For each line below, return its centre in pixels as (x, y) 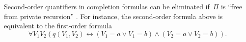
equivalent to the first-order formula (58, 26)
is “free (232, 6)
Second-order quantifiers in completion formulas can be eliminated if (107, 6)
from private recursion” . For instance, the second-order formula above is (113, 16)
